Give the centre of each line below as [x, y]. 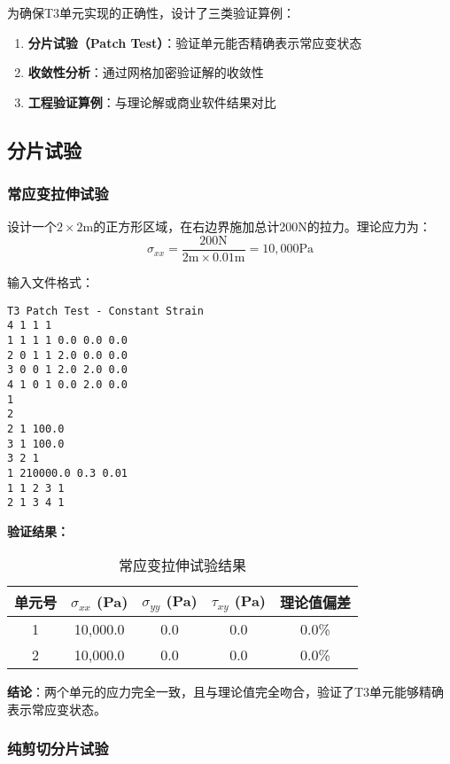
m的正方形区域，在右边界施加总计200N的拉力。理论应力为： [257, 226]
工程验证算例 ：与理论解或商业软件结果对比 [152, 101]
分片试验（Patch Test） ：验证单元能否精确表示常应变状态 [195, 42]
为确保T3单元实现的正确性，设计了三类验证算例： [151, 12]
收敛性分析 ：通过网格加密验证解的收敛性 [146, 72]
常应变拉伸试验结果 [183, 565]
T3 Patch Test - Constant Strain [105, 311]
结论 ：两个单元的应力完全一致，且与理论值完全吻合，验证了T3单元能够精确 [226, 692]
